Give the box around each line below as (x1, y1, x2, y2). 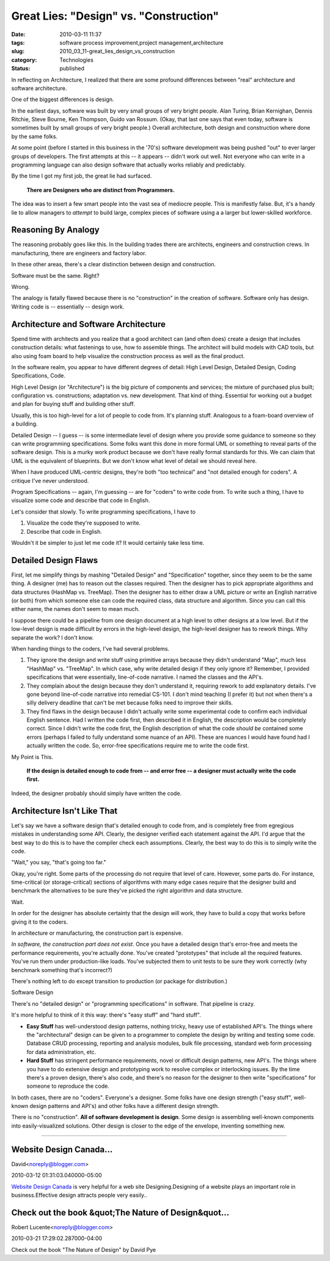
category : (11, 56, 37, 64)
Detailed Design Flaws (11, 555, 98, 566)
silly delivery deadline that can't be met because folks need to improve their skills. (26, 699, 233, 706)
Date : (11, 31, 26, 38)
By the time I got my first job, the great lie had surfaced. (11, 172, 152, 180)
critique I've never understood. (11, 477, 89, 484)
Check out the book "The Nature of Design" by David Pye (11, 1246, 156, 1253)
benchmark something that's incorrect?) (11, 966, 113, 973)
